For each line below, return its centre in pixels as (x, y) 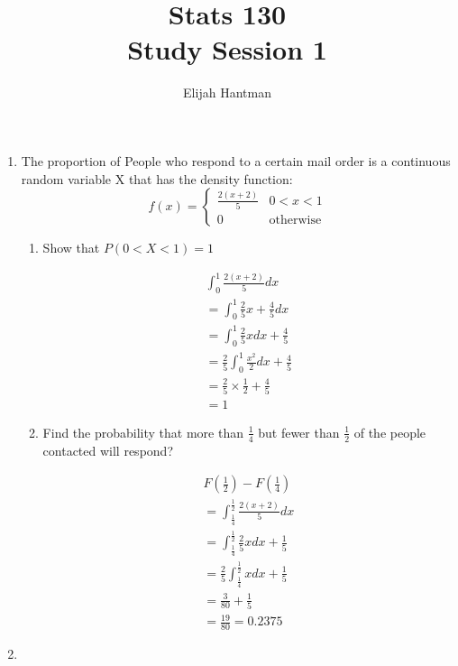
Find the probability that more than (143, 432)
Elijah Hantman (227, 92)
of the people (390, 432)
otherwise (295, 220)
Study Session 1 (227, 49)
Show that (71, 248)
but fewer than (299, 432)
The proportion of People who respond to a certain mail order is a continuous (236, 160)
